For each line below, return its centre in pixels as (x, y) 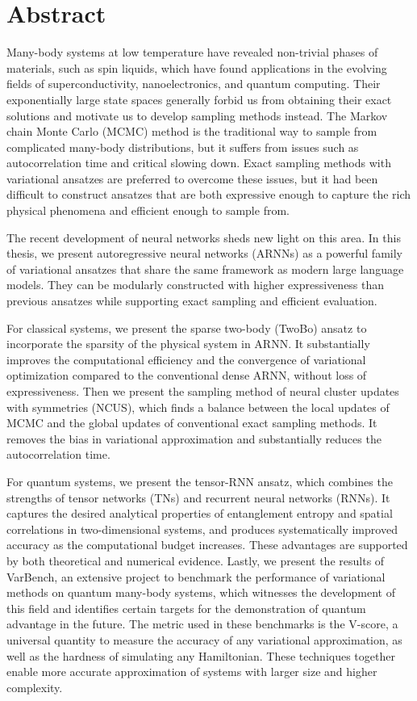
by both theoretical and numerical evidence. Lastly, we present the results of (196, 560)
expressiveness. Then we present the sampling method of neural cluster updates (203, 391)
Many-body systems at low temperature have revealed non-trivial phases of (192, 52)
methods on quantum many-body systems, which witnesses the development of (201, 592)
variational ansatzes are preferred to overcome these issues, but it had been (192, 178)
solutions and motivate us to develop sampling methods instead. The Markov (197, 115)
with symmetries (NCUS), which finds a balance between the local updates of (198, 407)
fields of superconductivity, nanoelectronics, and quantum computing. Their (194, 84)
